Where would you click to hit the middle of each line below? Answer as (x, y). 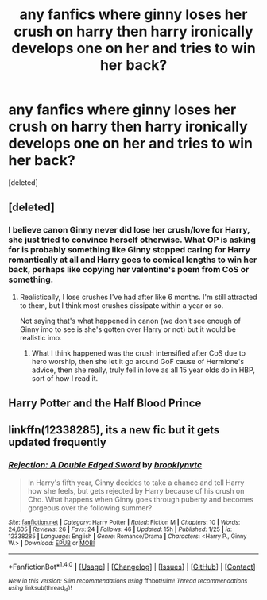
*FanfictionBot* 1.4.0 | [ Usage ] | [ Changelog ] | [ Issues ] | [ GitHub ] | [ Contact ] (132, 566)
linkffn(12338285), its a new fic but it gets (114, 430)
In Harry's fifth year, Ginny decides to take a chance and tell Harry (136, 483)
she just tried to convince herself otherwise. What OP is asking (132, 240)
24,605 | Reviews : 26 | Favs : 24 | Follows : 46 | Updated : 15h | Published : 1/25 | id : (120, 529)
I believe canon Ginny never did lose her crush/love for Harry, (129, 230)
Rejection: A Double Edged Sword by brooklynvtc (105, 465)
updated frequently (58, 442)
